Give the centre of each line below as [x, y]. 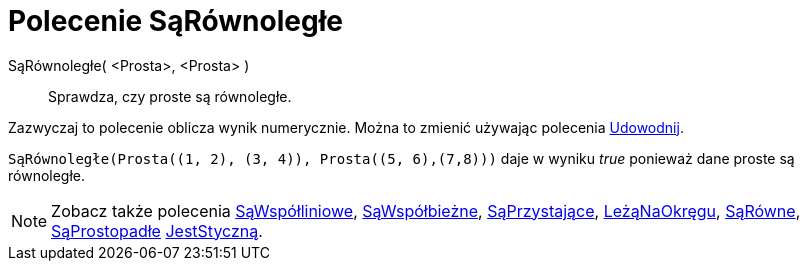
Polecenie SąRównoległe [175, 21]
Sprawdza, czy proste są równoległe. [170, 96]
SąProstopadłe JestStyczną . [157, 230]
